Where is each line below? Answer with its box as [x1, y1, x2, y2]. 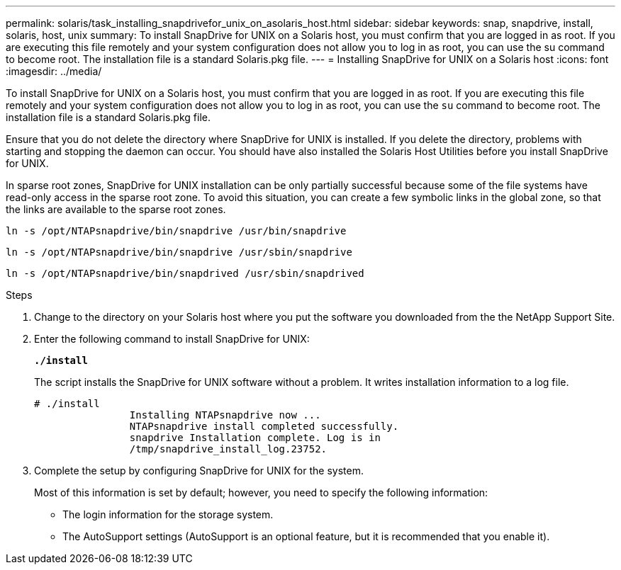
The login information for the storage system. [62, 508, 274, 520]
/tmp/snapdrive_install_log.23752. [129, 443, 328, 455]
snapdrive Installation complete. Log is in [129, 432, 381, 443]
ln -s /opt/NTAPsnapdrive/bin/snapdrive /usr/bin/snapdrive [6, 225, 347, 236]
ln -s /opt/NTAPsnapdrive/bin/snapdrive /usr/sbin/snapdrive [6, 246, 352, 258]
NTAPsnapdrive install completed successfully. [129, 421, 399, 432]
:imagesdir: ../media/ [6, 65, 102, 77]
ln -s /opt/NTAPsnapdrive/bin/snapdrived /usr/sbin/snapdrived [6, 268, 364, 279]
